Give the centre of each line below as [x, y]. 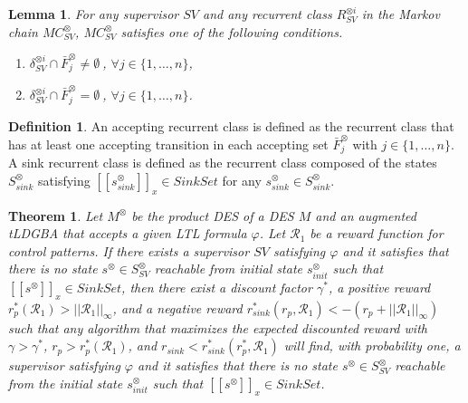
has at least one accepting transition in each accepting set [168, 144]
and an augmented [366, 215]
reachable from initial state [228, 269]
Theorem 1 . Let [56, 215]
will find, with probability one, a [372, 345]
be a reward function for [377, 233]
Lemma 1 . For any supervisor [94, 14]
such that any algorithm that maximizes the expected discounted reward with [218, 327]
